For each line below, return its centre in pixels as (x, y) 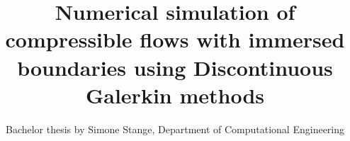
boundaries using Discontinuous (175, 67)
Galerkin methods (175, 95)
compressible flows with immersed (175, 39)
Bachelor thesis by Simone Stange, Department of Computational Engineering (175, 129)
